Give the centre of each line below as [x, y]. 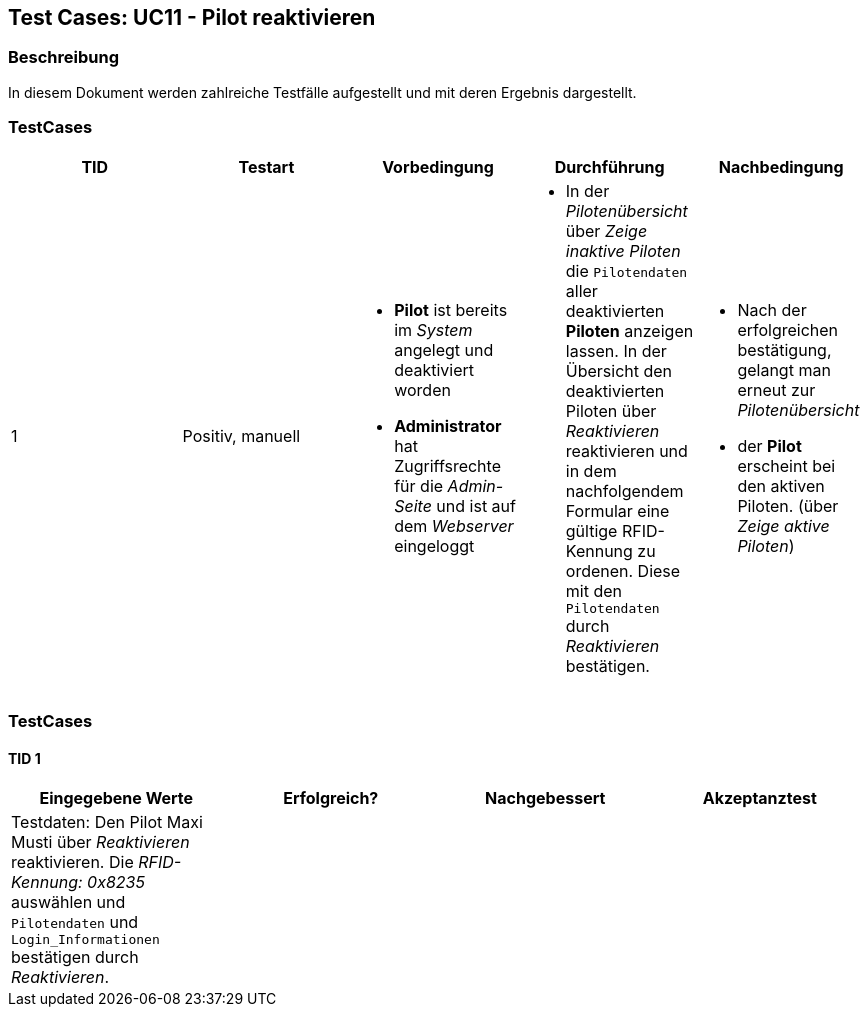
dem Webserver [454, 526]
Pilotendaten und [75, 922]
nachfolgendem [624, 490]
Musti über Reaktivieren [100, 842]
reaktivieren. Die [72, 862]
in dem [591, 470]
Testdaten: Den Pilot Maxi [107, 822]
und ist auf [476, 506]
